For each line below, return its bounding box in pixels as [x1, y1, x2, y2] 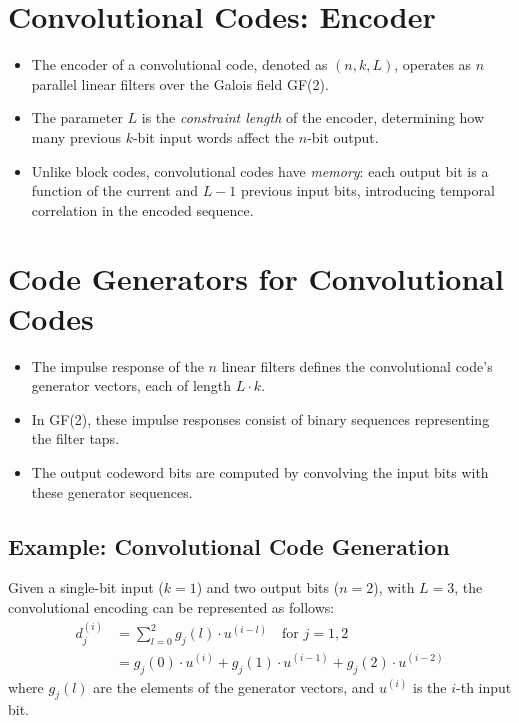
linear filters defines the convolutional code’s [221, 355, 493, 376]
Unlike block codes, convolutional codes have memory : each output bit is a [31, 160, 489, 181]
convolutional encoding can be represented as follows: [8, 596, 335, 617]
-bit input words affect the [132, 126, 295, 147]
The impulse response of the [31, 355, 204, 376]
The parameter [31, 107, 123, 128]
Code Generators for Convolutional [8, 258, 504, 299]
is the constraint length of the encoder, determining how [141, 107, 485, 128]
